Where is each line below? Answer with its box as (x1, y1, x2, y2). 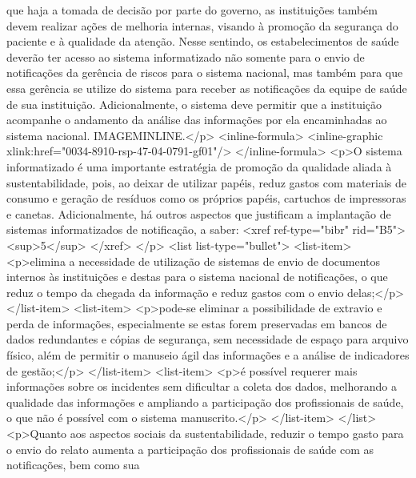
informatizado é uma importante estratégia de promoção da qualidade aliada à (6, 158, 392, 175)
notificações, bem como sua (6, 456, 140, 473)
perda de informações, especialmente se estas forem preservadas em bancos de (6, 315, 387, 331)
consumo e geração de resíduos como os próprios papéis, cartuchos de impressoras (6, 190, 406, 207)
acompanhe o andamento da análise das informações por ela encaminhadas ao (6, 111, 387, 128)
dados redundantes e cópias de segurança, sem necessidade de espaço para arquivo (6, 331, 409, 347)
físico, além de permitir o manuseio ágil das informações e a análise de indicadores (6, 347, 410, 364)
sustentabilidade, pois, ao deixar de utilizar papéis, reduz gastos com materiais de (6, 174, 407, 191)
